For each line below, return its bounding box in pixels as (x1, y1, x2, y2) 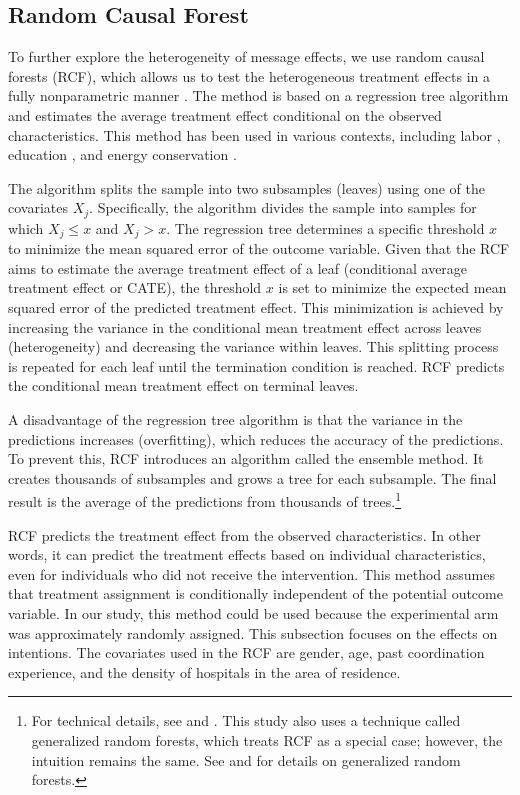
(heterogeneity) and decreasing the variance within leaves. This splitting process (8, 336, 499, 357)
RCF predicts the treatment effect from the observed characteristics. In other (8, 524, 481, 545)
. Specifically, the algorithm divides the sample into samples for (89, 197, 477, 218)
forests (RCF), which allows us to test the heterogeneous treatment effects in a (8, 65, 491, 86)
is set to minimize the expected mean (278, 277, 507, 298)
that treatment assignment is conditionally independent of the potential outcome (8, 583, 503, 604)
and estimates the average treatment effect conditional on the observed (8, 104, 442, 125)
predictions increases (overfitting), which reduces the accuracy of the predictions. (8, 428, 504, 449)
